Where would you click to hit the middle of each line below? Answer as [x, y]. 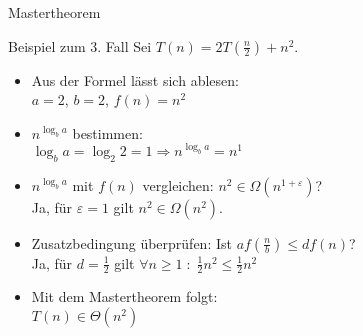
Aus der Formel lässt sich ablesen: [135, 79]
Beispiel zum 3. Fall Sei [80, 45]
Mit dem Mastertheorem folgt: [124, 296]
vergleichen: [178, 184]
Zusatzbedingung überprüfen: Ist [131, 242]
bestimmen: [107, 132]
